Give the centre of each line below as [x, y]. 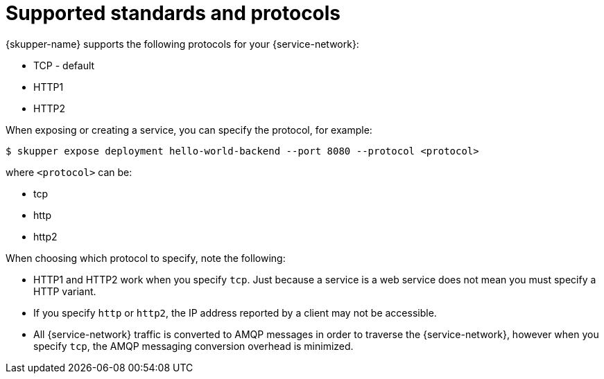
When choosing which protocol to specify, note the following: [146, 258]
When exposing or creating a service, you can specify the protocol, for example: [189, 130]
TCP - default [64, 65]
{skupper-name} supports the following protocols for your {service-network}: [182, 44]
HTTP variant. [65, 291]
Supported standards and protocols [173, 13]
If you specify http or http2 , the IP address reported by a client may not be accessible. [235, 312]
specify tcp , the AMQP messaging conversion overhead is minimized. [193, 346]
